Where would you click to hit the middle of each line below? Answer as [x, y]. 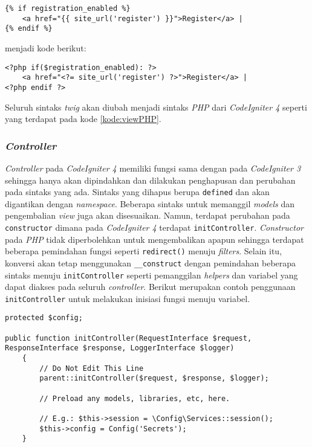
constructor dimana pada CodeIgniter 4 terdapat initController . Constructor [154, 227]
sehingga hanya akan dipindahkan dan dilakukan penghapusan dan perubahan [150, 180]
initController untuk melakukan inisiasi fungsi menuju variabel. [128, 298]
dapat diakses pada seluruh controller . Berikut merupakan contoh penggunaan [150, 287]
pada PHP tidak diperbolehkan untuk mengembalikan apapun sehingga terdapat [154, 239]
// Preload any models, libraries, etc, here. [135, 398]
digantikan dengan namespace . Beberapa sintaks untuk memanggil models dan [150, 203]
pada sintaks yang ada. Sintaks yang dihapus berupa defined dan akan [137, 192]
